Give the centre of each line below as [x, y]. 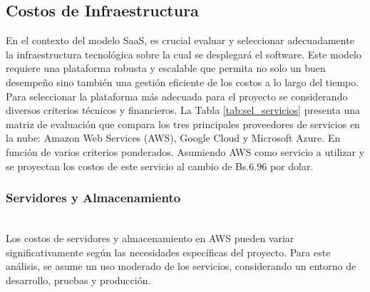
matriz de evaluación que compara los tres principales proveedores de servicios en [183, 124]
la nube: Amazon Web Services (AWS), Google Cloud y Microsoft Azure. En [173, 138]
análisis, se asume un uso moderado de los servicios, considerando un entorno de [181, 266]
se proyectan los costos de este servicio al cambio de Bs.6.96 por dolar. [160, 166]
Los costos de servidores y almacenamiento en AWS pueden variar [150, 238]
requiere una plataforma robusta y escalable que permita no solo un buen [166, 68]
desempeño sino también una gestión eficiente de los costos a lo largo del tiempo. [183, 82]
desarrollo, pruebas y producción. [78, 280]
